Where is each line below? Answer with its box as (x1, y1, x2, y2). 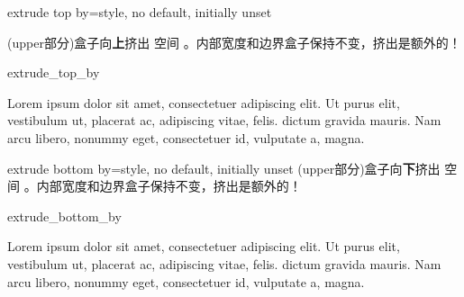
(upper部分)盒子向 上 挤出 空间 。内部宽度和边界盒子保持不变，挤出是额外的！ (7, 32, 461, 51)
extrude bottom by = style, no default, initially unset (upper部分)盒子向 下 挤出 (7, 158, 441, 177)
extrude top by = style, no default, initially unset (7, 3, 272, 21)
